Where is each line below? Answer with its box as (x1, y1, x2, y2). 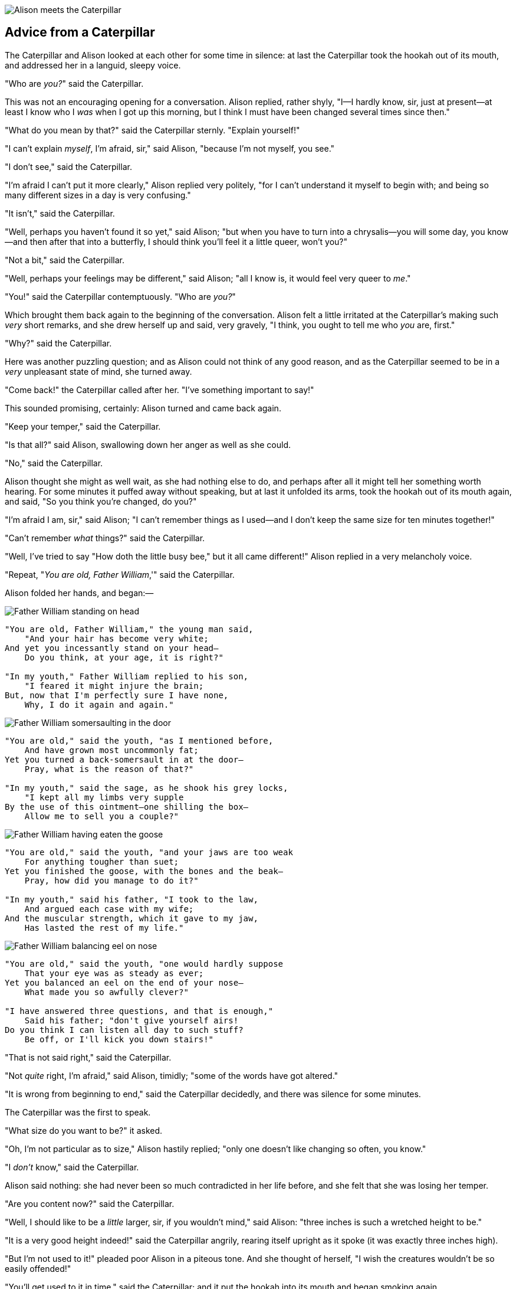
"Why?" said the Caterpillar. (5, 338, 112, 348)
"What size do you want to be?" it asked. (5, 1125, 163, 1136)
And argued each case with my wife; (24, 904, 194, 914)
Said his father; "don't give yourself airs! (24, 1015, 239, 1025)
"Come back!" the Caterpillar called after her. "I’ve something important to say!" (5, 384, 314, 395)
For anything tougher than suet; (24, 856, 179, 866)
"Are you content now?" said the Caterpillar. (5, 1198, 175, 1209)
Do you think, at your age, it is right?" (24, 652, 224, 662)
